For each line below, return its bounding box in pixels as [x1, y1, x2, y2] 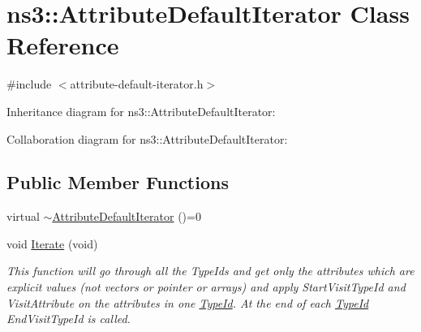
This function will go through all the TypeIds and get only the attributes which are [6, 262, 415, 279]
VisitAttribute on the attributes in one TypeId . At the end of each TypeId [6, 294, 369, 311]
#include [6, 75, 52, 93]
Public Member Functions [6, 170, 229, 195]
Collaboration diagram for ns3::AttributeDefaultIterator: [6, 130, 288, 147]
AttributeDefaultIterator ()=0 [52, 208, 201, 225]
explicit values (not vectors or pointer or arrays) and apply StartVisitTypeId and [6, 278, 406, 295]
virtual [6, 208, 40, 225]
